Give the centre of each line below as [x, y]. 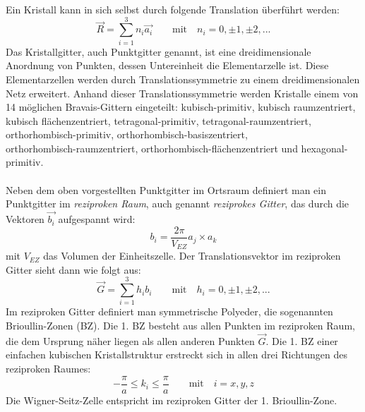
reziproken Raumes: [48, 369]
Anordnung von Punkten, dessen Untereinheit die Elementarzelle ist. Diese [167, 65]
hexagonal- [324, 148]
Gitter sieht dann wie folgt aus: [73, 269]
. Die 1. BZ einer [302, 340]
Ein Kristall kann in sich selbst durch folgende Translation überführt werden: [173, 9]
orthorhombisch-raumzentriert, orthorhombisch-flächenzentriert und [152, 148]
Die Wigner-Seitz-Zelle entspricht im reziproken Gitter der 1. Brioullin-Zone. [172, 400]
